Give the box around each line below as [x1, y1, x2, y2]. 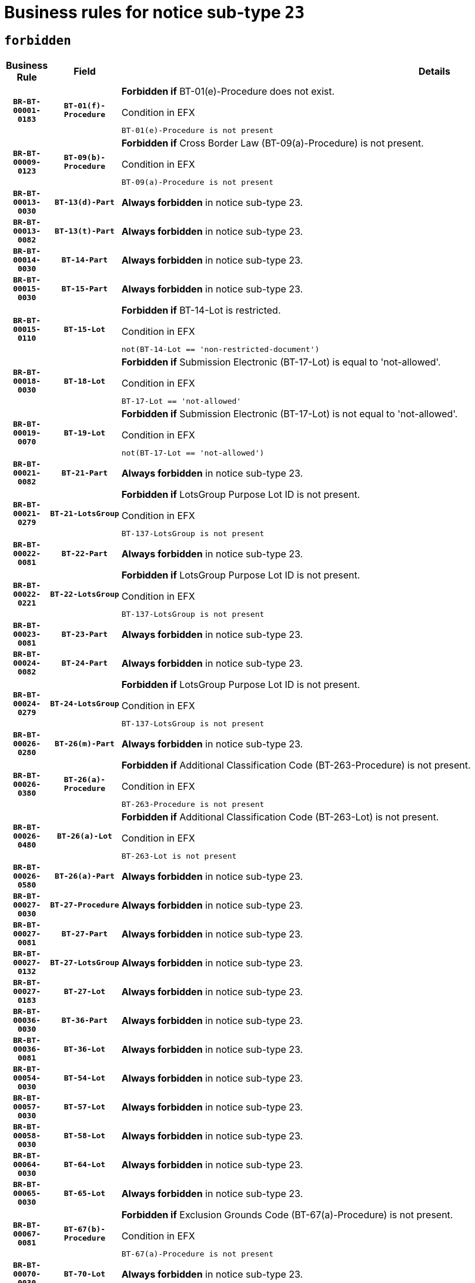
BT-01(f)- [63, 101, 106, 111]
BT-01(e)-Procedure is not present [121, 126, 273, 135]
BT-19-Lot [63, 428, 106, 437]
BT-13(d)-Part [55, 198, 115, 207]
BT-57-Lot [63, 1102, 106, 1112]
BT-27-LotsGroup [50, 958, 119, 968]
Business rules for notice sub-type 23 [4, 2, 305, 22]
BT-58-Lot [63, 1131, 106, 1141]
